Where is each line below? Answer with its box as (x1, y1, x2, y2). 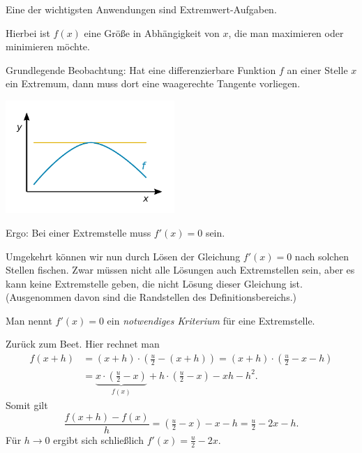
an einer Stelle (287, 62, 348, 77)
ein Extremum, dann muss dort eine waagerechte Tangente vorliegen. (6, 76, 301, 91)
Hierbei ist (6, 25, 50, 40)
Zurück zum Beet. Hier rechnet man (6, 336, 160, 351)
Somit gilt (6, 398, 48, 413)
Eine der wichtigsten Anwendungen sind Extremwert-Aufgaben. (6, 2, 277, 16)
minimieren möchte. (6, 39, 90, 54)
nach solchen (294, 248, 349, 263)
